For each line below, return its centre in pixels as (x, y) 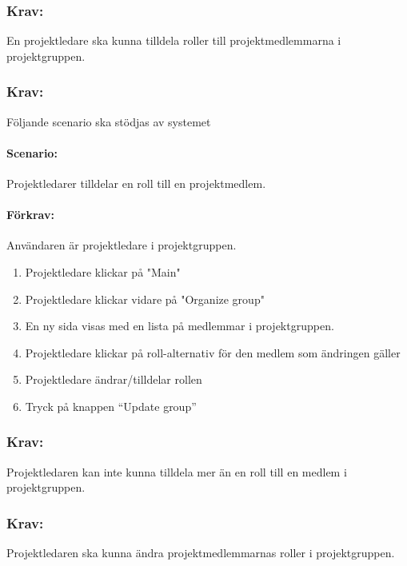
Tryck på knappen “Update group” (111, 406)
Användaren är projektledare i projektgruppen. (122, 245)
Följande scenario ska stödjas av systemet (109, 121)
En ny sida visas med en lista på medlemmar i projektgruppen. (180, 326)
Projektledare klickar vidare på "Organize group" (145, 299)
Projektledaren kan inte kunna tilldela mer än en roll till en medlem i (177, 471)
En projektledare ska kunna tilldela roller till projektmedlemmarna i (174, 40)
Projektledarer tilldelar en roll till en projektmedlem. (136, 183)
